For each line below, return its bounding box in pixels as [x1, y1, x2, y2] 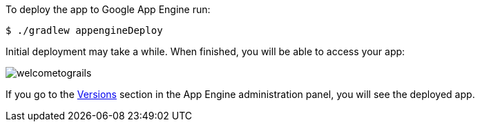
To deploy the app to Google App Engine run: [6, 3, 211, 15]
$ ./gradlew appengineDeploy [6, 25, 163, 36]
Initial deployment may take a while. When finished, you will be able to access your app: [6, 46, 405, 57]
